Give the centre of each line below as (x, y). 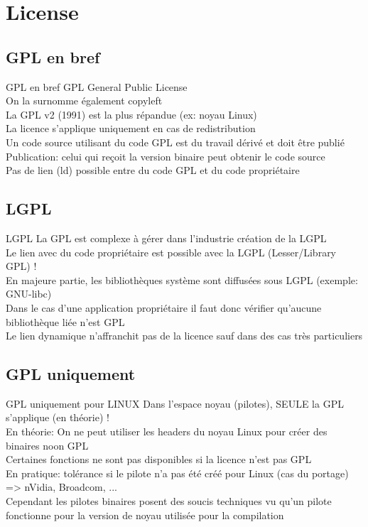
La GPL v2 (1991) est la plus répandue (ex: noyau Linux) (131, 114)
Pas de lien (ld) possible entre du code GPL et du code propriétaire (153, 170)
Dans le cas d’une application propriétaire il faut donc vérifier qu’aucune (164, 307)
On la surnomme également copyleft (84, 100)
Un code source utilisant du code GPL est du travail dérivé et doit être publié (175, 142)
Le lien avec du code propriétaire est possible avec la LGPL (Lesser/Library (171, 252)
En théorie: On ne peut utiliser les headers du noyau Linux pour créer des (167, 431)
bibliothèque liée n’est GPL (65, 321)
